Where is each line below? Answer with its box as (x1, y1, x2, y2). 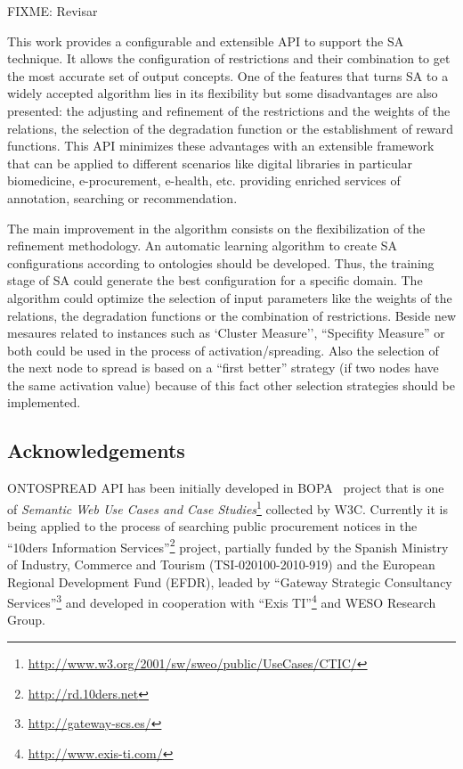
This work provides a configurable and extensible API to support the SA (7, 31, 404, 50)
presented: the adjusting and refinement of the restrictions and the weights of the (7, 101, 451, 119)
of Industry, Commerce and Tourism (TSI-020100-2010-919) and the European (7, 554, 435, 573)
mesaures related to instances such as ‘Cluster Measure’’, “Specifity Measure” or (7, 323, 445, 342)
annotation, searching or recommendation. (7, 188, 238, 207)
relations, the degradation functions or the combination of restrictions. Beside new (7, 306, 457, 324)
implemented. (7, 393, 81, 412)
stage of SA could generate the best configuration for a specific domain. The (7, 271, 423, 290)
